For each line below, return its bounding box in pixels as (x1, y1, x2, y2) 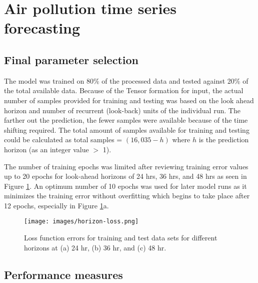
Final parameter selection (4, 52, 138, 67)
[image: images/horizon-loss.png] (24, 218, 139, 225)
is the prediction (198, 134, 249, 145)
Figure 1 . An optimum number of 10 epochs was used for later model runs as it (4, 180, 247, 191)
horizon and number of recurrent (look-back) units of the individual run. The (4, 105, 240, 115)
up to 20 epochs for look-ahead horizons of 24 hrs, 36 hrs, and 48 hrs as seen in (4, 171, 247, 181)
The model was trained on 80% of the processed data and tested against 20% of (4, 75, 248, 86)
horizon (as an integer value (4, 144, 89, 154)
